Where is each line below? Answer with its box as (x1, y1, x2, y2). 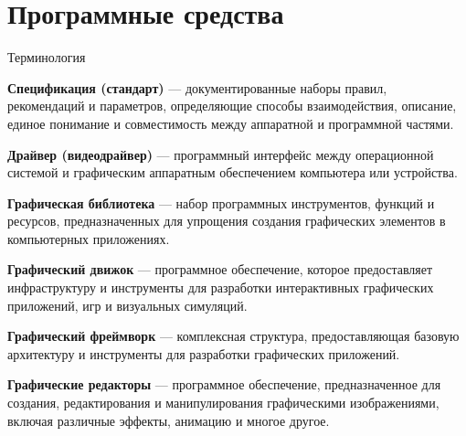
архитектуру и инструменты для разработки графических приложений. (7, 344, 400, 363)
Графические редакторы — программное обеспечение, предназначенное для (7, 375, 441, 394)
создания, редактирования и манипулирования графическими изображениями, (7, 393, 440, 412)
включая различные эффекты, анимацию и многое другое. (7, 410, 330, 430)
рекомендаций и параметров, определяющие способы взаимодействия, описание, (7, 96, 457, 115)
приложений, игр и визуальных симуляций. (7, 295, 248, 314)
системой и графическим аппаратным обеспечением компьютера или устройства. (7, 163, 458, 182)
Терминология (7, 48, 86, 67)
